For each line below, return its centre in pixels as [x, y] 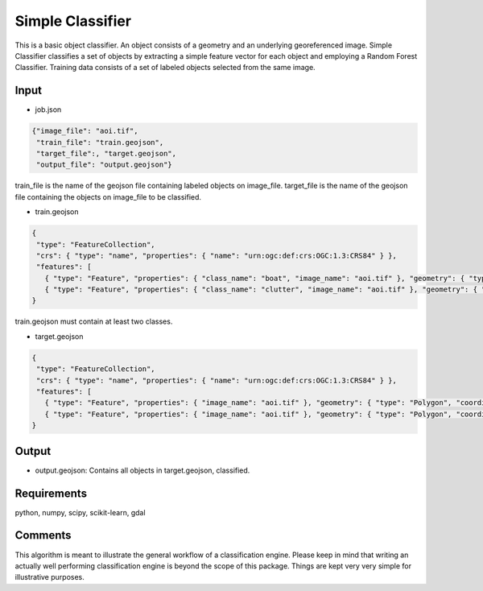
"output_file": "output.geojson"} [104, 165]
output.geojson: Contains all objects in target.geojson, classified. [142, 470]
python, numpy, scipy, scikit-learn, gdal [80, 512]
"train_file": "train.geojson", [100, 142]
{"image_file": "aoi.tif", [85, 131]
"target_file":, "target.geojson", [107, 153]
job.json [48, 110]
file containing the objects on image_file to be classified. [108, 196]
